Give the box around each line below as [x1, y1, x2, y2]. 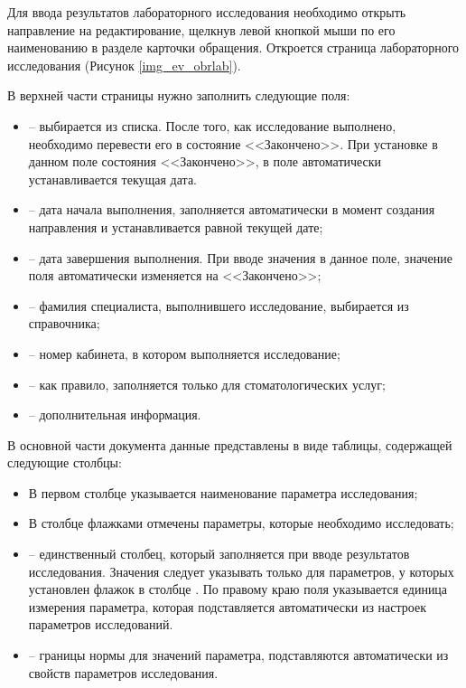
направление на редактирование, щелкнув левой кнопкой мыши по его [7, 20, 396, 39]
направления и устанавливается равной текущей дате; [28, 217, 323, 236]
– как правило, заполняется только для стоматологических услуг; [28, 374, 386, 393]
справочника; [28, 314, 100, 333]
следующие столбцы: [7, 453, 122, 472]
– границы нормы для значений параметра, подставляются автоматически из [28, 646, 449, 664]
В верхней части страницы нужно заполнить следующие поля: [7, 86, 350, 105]
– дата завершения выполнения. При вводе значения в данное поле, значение [28, 248, 452, 267]
